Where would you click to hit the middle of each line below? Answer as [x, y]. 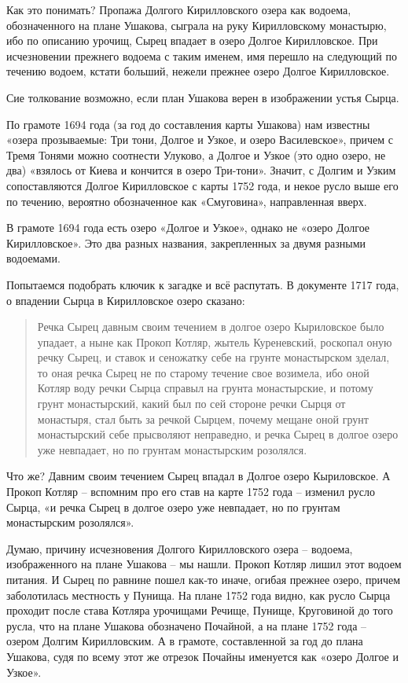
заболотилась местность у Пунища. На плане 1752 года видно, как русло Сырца [198, 595]
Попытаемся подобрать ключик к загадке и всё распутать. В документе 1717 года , [203, 284]
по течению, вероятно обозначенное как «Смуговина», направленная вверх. [187, 201]
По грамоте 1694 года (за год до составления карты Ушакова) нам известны [188, 124]
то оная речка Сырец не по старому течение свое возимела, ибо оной [203, 372]
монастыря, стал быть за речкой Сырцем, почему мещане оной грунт [203, 419]
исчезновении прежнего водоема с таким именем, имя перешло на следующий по [202, 55]
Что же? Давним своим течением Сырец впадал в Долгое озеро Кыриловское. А [198, 476]
